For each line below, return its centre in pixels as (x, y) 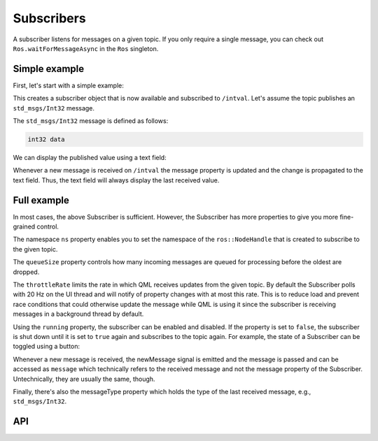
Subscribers (50, 18)
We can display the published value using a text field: (90, 157)
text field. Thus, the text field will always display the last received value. (116, 180)
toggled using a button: (47, 347)
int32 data (46, 139)
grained (24, 226)
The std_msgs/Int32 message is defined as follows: (91, 121)
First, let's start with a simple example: (68, 85)
